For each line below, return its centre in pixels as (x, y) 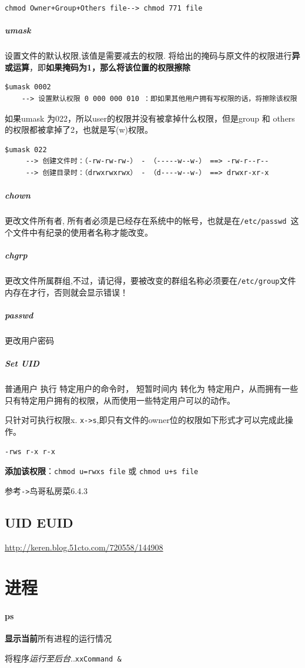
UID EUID (39, 522)
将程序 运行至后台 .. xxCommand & (63, 658)
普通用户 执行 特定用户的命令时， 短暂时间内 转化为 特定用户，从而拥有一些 (152, 388)
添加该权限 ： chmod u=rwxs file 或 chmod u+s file (102, 471)
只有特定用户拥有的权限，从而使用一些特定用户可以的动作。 (120, 400)
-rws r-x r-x (30, 452)
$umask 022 (26, 150)
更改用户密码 (29, 340)
